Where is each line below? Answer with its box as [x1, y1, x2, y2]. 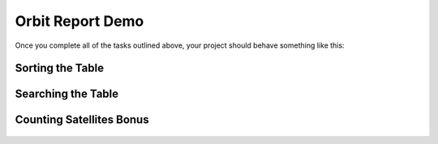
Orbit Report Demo [15, 12, 144, 30]
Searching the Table [15, 87, 119, 101]
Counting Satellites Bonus [15, 113, 149, 127]
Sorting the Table [15, 61, 105, 75]
